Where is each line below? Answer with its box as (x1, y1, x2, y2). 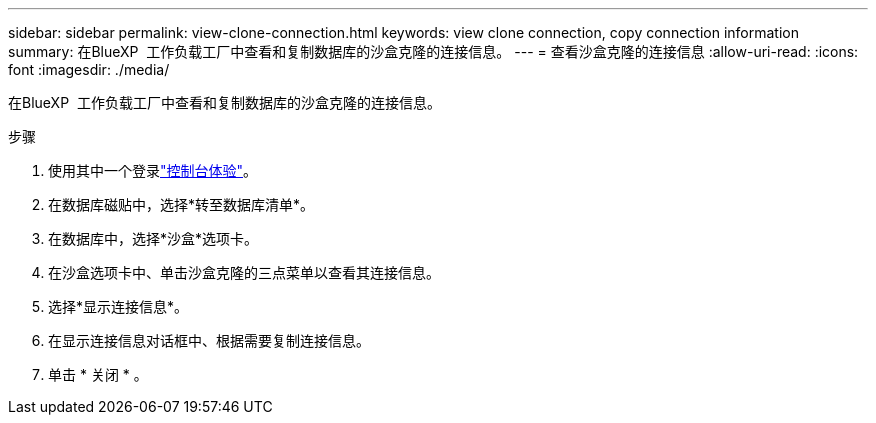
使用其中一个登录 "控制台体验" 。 (48, 162, 258, 179)
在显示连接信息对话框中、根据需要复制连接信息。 (48, 332, 370, 349)
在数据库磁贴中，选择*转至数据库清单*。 (48, 196, 315, 213)
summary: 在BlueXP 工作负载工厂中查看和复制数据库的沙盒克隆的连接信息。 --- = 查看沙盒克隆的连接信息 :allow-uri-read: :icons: (8, 43, 859, 60)
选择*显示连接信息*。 (48, 298, 189, 315)
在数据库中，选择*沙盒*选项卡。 (48, 230, 259, 247)
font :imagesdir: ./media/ (8, 61, 170, 78)
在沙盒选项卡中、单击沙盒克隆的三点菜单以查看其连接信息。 (48, 264, 440, 281)
